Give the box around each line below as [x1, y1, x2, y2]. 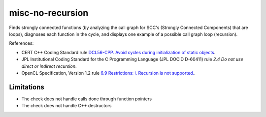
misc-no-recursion [9, 7, 89, 18]
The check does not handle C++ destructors [21, 103, 112, 109]
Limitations [9, 83, 44, 91]
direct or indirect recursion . [21, 63, 77, 69]
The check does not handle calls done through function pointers [21, 96, 152, 102]
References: [9, 40, 34, 46]
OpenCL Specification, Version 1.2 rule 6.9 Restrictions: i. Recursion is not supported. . [21, 70, 196, 76]
